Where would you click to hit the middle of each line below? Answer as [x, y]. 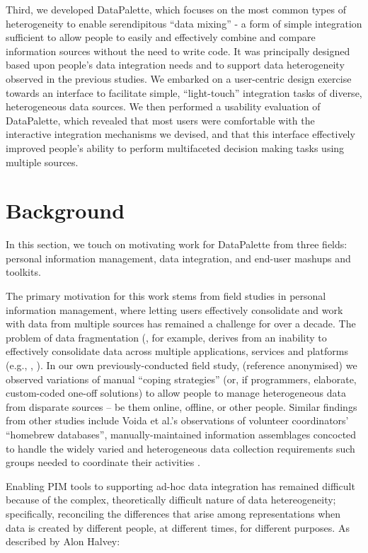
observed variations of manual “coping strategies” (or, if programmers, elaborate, [181, 379]
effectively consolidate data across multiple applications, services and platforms [177, 351]
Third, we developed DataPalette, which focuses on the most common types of [176, 9]
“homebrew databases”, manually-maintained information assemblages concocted [181, 434]
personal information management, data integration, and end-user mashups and [178, 258]
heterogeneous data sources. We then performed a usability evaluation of [163, 106]
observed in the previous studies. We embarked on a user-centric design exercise [179, 78]
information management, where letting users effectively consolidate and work [174, 309]
